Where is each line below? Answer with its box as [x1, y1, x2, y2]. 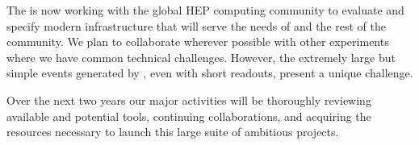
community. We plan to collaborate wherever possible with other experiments [6, 33, 389, 50]
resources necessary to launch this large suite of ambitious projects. [6, 123, 339, 140]
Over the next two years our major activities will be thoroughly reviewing [6, 91, 371, 108]
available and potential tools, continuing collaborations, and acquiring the [6, 107, 371, 124]
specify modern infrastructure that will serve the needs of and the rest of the [6, 17, 387, 34]
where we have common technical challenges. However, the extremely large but [6, 48, 396, 65]
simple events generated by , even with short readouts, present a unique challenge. [6, 64, 413, 81]
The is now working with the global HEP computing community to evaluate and [6, 2, 404, 18]
